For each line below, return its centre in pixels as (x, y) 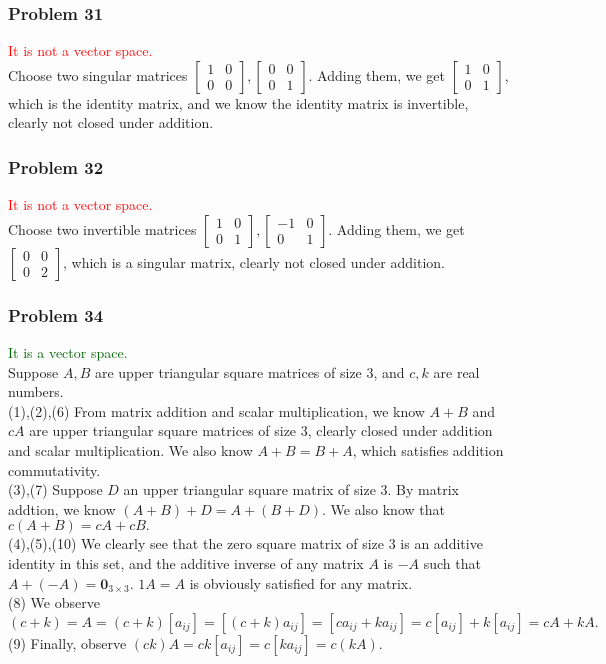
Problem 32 (56, 166)
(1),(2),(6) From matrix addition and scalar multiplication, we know (216, 410)
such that (452, 562)
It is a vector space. (68, 352)
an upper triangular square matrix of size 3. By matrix (291, 489)
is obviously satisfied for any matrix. (301, 582)
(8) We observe (54, 602)
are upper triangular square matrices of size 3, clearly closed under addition (261, 430)
